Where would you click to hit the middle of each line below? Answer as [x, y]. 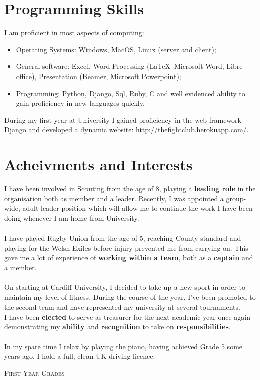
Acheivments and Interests [98, 164]
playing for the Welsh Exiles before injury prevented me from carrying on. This [126, 247]
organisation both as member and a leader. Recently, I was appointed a [114, 198]
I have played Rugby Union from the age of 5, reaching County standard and [123, 237]
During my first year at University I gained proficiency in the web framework [123, 120]
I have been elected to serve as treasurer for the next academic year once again [127, 316]
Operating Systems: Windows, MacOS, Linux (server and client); [116, 49]
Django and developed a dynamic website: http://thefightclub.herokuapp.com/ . [126, 130]
